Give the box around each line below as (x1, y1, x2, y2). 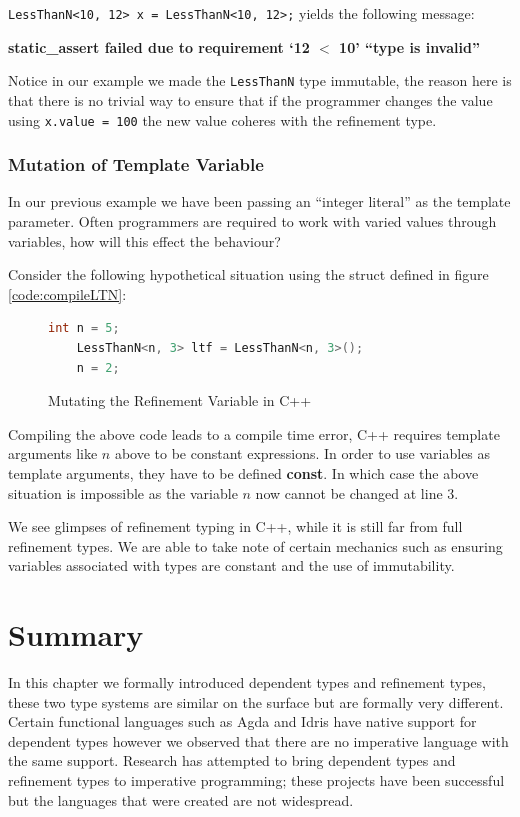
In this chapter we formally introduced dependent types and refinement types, (8, 672, 486, 692)
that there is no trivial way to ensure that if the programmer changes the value (8, 89, 493, 110)
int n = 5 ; (48, 321, 120, 336)
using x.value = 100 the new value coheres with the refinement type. (8, 109, 437, 130)
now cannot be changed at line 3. (255, 482, 459, 503)
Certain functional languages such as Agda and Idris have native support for (8, 711, 477, 732)
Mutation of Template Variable (8, 152, 264, 177)
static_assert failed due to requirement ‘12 (8, 36, 310, 57)
